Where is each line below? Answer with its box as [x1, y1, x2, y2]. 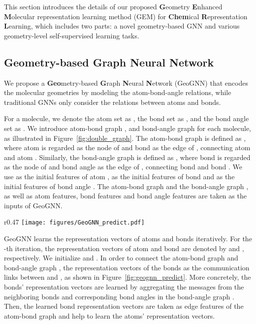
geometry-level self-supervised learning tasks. [4, 30, 139, 40]
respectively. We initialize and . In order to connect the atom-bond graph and [4, 253, 238, 263]
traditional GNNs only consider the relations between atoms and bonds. [4, 97, 221, 107]
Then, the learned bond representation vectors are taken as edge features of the [4, 301, 244, 311]
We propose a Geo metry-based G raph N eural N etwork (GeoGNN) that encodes [4, 77, 248, 88]
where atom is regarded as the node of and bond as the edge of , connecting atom [4, 142, 251, 153]
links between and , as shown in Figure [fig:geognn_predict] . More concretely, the [4, 272, 251, 282]
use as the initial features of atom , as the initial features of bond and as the [4, 171, 235, 181]
